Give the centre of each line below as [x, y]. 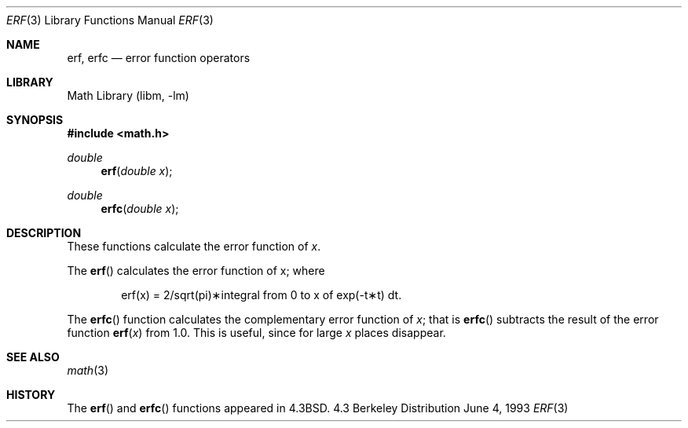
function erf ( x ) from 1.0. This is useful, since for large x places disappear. [256, 333]
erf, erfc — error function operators [159, 58]
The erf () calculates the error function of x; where [196, 271]
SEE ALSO [33, 357]
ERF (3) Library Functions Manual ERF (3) [110, 20]
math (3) [88, 370]
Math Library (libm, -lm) [128, 95]
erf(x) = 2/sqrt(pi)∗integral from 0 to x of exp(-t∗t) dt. [262, 295]
